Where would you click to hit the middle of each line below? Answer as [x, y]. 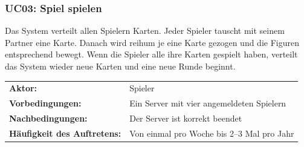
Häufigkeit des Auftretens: [65, 133]
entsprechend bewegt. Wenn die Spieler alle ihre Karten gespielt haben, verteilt [151, 54]
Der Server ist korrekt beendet [186, 118]
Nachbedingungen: [48, 118]
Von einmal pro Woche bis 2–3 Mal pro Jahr [212, 133]
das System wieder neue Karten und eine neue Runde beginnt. [120, 66]
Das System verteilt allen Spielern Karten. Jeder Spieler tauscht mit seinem [145, 31]
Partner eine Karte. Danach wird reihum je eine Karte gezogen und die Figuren [152, 42]
